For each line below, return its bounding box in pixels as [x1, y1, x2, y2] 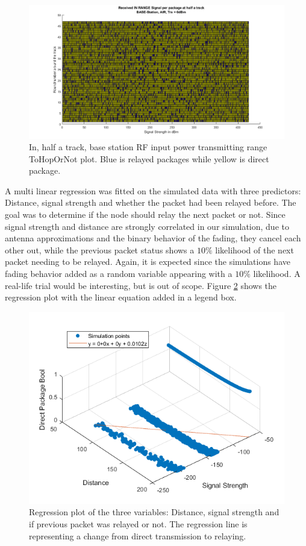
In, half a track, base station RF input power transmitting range [29, 141, 267, 153]
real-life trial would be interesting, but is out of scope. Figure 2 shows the [5, 279, 277, 291]
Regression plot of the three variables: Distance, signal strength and [29, 506, 279, 518]
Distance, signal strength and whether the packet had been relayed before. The [5, 196, 296, 209]
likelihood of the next [215, 243, 294, 256]
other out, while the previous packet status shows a [5, 243, 195, 256]
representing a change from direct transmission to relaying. [29, 529, 246, 542]
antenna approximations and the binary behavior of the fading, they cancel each [5, 232, 301, 244]
